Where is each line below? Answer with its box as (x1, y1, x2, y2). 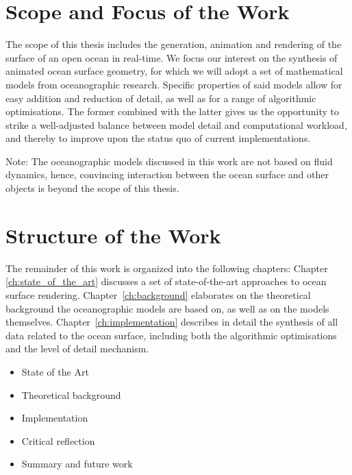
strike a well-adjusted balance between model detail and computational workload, (5, 117, 347, 132)
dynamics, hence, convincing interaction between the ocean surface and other (5, 167, 329, 182)
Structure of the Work (5, 221, 221, 249)
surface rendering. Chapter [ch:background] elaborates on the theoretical (5, 287, 311, 302)
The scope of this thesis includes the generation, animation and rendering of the (5, 37, 342, 51)
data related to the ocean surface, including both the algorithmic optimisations (5, 328, 337, 342)
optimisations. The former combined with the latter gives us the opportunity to (5, 104, 339, 119)
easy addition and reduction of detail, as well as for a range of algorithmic (5, 90, 316, 105)
